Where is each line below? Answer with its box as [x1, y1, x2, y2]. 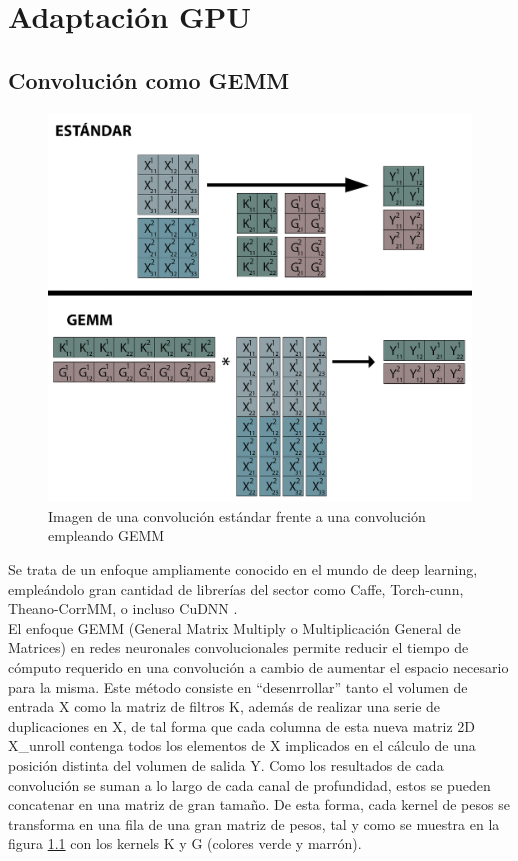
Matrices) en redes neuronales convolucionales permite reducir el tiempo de [8, 637, 469, 658]
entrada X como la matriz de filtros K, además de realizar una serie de [8, 696, 441, 717]
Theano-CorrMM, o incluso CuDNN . [8, 598, 238, 619]
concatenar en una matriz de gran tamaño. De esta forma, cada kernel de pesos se [8, 794, 510, 815]
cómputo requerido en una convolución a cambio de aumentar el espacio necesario [8, 656, 509, 677]
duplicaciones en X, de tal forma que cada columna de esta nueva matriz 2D [8, 715, 476, 736]
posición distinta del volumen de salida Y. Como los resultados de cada [8, 754, 444, 775]
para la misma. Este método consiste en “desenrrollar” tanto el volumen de [8, 676, 468, 697]
